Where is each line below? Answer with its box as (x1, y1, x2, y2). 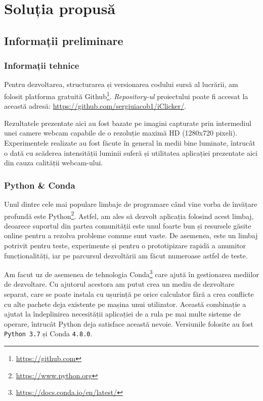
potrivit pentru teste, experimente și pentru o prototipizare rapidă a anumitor (4, 240, 246, 251)
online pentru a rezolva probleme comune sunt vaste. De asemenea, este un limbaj (4, 230, 258, 241)
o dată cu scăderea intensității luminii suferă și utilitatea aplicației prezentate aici (4, 147, 257, 158)
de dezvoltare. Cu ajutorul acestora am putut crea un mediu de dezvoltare (4, 279, 235, 289)
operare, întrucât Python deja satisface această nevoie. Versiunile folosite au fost (4, 318, 253, 329)
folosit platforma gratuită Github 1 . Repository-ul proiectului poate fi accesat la (4, 89, 248, 101)
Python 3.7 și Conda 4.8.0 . (4, 328, 93, 339)
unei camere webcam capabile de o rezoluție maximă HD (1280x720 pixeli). (4, 127, 238, 138)
